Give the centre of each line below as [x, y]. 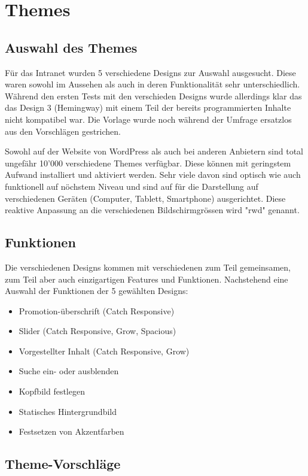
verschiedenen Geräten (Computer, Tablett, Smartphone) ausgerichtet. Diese [145, 198]
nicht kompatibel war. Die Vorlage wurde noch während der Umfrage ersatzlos [148, 119]
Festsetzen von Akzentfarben [71, 431]
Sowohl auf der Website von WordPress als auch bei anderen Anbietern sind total [154, 151]
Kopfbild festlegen [52, 391]
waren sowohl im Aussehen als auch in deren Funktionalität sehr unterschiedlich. [153, 84]
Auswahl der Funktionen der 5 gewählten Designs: [97, 291]
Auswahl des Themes [71, 47]
